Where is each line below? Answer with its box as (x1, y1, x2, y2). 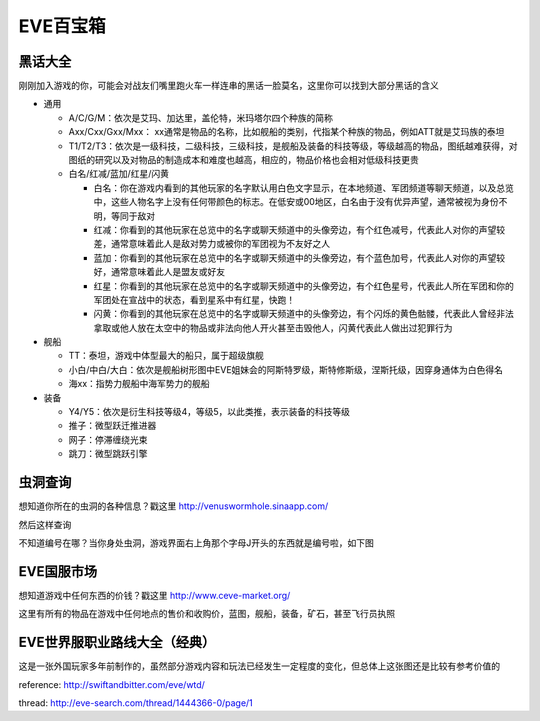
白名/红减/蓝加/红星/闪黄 (68, 168, 170, 180)
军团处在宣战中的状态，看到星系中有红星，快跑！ (93, 293, 295, 305)
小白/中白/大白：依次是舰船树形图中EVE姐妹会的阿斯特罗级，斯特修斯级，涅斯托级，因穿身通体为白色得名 (68, 363, 504, 375)
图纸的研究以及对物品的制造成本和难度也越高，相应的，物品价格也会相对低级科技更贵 (68, 154, 419, 166)
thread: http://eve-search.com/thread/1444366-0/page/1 (18, 696, 254, 709)
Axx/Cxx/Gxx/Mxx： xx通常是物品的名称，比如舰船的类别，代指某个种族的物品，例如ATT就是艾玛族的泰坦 (68, 126, 505, 138)
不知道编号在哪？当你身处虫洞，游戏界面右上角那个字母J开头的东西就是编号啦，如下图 (18, 536, 374, 549)
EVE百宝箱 (18, 15, 106, 37)
